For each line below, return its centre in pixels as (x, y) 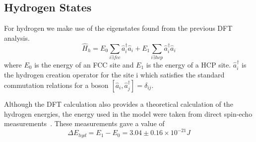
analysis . (17, 37)
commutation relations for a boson (56, 85)
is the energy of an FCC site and (84, 64)
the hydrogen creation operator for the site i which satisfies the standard (114, 75)
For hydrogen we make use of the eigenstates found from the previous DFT (118, 28)
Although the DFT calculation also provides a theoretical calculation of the (119, 104)
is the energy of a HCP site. (189, 64)
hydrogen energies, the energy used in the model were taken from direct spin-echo (128, 113)
